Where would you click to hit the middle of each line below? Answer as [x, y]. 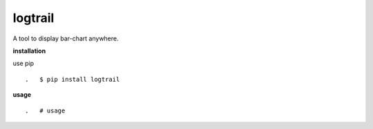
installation [29, 51]
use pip [23, 63]
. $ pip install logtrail [73, 79]
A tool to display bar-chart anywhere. [66, 38]
